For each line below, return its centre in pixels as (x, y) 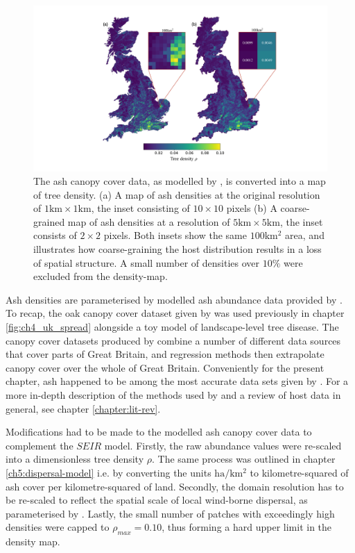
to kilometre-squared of (299, 472)
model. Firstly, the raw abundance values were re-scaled (223, 445)
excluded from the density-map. (101, 276)
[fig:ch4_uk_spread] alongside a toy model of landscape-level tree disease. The (172, 327)
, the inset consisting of (140, 208)
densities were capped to (58, 527)
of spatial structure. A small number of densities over (147, 262)
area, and (305, 235)
